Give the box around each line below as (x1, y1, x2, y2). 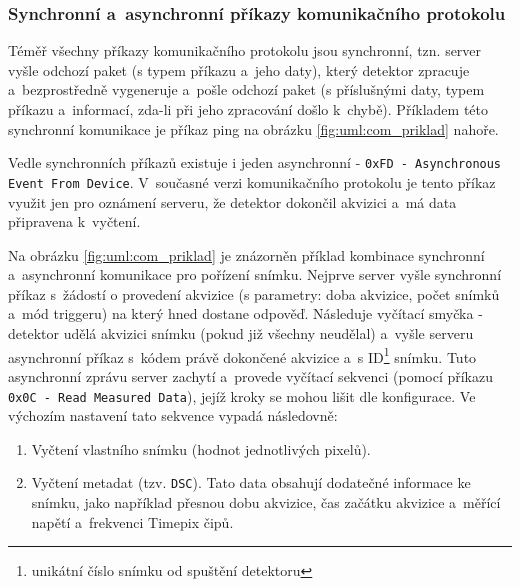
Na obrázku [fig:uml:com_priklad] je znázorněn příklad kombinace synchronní (8, 244, 485, 265)
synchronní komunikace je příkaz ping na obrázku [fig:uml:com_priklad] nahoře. (8, 118, 499, 139)
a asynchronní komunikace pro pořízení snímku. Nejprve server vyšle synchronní (8, 264, 502, 285)
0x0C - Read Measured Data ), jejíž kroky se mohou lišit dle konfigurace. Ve (8, 385, 476, 406)
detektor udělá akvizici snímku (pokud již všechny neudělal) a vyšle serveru (8, 323, 474, 344)
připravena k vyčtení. (8, 211, 141, 232)
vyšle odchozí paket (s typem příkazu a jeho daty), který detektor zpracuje (8, 59, 470, 80)
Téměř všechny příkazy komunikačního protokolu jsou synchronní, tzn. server (8, 40, 482, 61)
